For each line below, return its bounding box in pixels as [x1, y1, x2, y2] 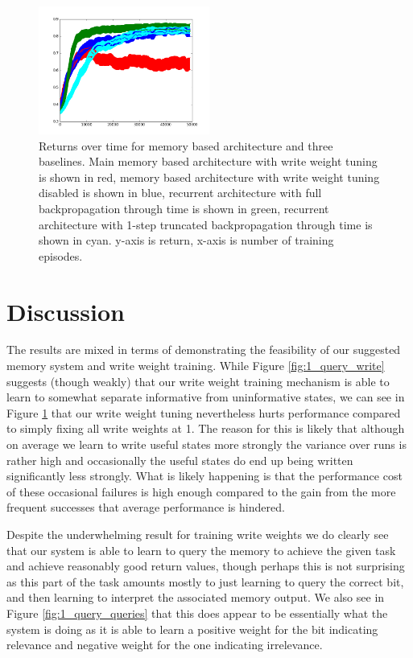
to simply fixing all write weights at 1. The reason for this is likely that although [6, 420, 405, 437]
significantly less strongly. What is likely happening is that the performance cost [6, 467, 403, 484]
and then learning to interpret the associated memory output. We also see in [6, 589, 385, 606]
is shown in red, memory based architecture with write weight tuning [39, 168, 380, 185]
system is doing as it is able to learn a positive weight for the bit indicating [6, 620, 378, 637]
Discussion [6, 294, 125, 327]
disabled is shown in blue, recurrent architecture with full [39, 184, 322, 201]
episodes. [39, 247, 83, 264]
